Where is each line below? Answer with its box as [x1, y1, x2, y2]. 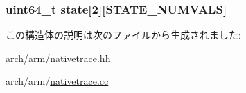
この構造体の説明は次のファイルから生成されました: [6, 28, 241, 42]
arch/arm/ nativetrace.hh [6, 50, 111, 65]
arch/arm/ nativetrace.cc [6, 74, 109, 88]
